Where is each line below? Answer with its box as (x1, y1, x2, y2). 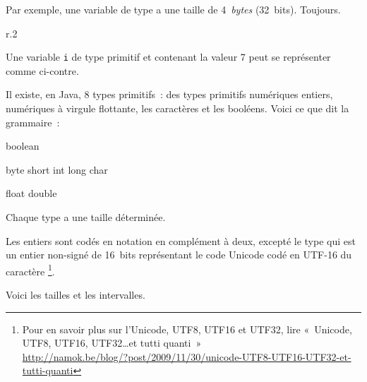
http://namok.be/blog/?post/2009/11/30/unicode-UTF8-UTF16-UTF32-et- (22, 349, 351, 364)
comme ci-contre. (6, 63, 79, 78)
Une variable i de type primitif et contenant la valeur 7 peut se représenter (6, 49, 331, 64)
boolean (6, 138, 40, 153)
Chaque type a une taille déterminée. (6, 210, 166, 224)
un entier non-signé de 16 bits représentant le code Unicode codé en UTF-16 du (6, 247, 352, 262)
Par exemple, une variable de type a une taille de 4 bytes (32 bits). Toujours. (6, 2, 341, 16)
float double (6, 186, 57, 201)
